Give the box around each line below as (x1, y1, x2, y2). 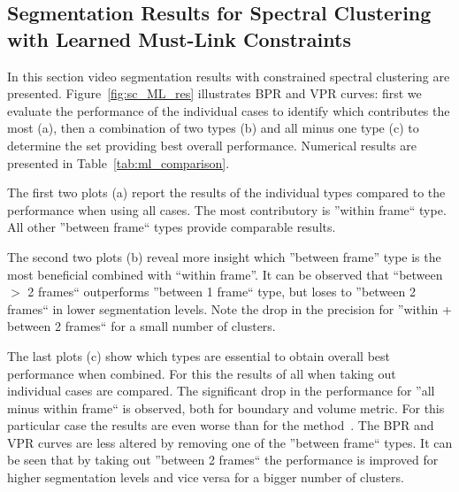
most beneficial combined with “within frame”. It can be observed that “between (7, 265, 443, 283)
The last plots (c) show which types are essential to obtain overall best (7, 346, 391, 365)
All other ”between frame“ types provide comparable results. (7, 218, 336, 236)
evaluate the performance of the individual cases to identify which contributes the (7, 101, 450, 119)
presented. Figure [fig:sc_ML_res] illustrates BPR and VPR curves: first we (7, 84, 422, 103)
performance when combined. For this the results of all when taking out (7, 364, 396, 382)
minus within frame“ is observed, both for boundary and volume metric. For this (7, 398, 445, 417)
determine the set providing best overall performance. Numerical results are (7, 135, 417, 154)
